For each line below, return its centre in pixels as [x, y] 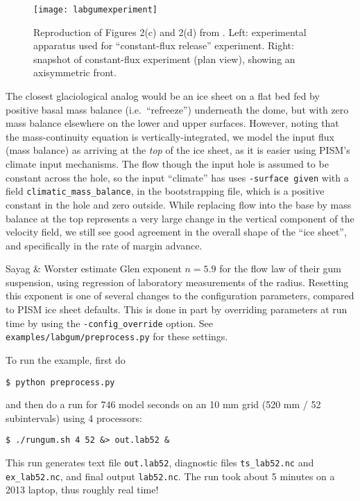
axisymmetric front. [75, 72]
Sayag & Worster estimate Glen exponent [94, 269]
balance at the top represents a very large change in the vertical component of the [180, 218]
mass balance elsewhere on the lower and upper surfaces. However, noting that [172, 123]
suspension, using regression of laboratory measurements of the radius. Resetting [177, 282]
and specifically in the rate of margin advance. [104, 245]
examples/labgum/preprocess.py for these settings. [117, 336]
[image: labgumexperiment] [95, 10]
